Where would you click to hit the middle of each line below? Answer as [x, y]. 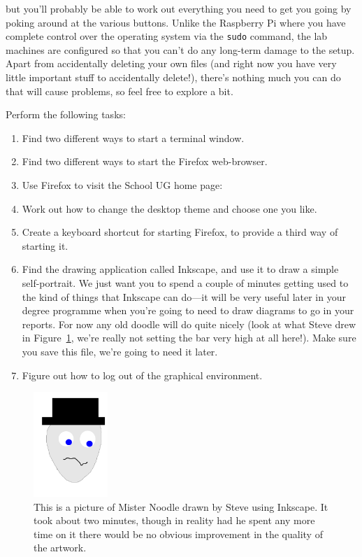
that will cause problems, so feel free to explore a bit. [120, 91]
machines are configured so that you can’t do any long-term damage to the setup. [180, 49]
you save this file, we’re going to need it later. [120, 351]
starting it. [45, 245]
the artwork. [60, 548]
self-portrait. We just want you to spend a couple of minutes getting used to [185, 282]
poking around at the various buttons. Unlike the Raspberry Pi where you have [176, 22]
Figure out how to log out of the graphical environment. [142, 375]
